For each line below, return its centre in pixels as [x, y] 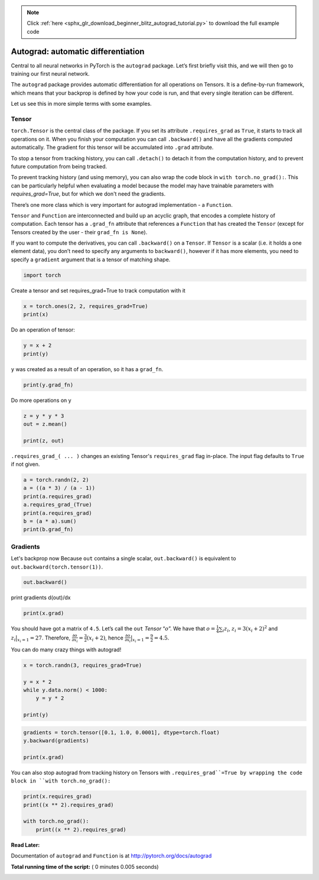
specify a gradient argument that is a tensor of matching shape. [91, 259]
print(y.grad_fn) [48, 385]
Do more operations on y [41, 400]
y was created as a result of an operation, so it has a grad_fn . [87, 369]
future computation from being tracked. [59, 166]
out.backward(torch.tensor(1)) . [57, 567]
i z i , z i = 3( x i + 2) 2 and [250, 629]
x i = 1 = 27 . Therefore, [44, 639]
